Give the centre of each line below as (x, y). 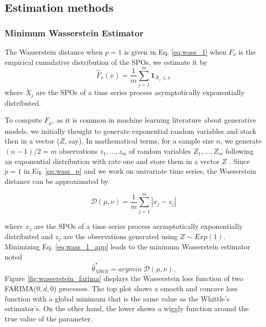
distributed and (29, 236)
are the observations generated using (120, 236)
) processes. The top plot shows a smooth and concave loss (146, 288)
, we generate (241, 141)
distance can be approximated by (57, 181)
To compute (23, 120)
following (239, 151)
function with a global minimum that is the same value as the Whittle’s (117, 298)
